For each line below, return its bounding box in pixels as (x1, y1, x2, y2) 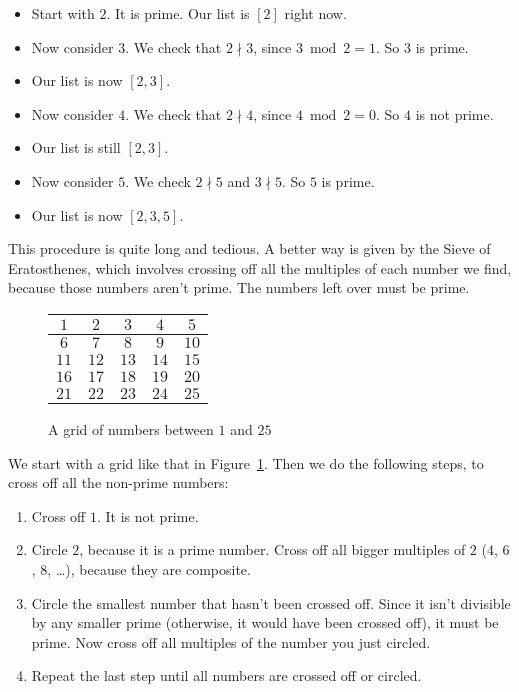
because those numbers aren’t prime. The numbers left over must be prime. (8, 277, 470, 298)
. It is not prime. (96, 505, 199, 526)
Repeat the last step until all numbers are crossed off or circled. (31, 665, 422, 686)
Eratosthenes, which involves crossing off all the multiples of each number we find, (8, 257, 512, 278)
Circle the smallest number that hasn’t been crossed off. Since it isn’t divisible (31, 592, 511, 613)
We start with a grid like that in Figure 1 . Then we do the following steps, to (8, 452, 484, 473)
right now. (284, 3, 347, 23)
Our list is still (31, 137, 121, 158)
